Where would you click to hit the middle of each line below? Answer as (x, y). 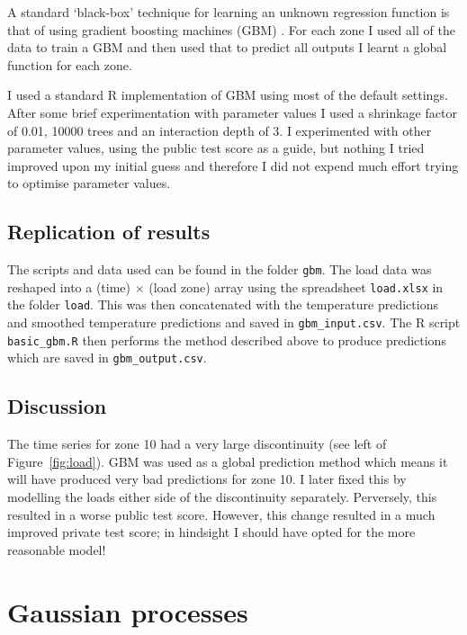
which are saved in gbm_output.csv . (107, 358)
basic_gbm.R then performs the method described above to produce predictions (227, 340)
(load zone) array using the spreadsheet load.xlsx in (296, 286)
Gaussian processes (128, 611)
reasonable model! (57, 549)
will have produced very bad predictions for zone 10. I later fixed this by (207, 479)
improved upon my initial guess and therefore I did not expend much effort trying (233, 165)
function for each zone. (70, 64)
